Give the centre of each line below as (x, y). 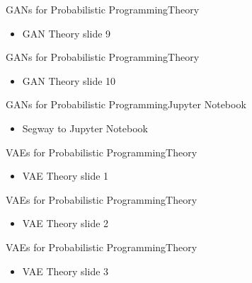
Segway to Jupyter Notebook (85, 128)
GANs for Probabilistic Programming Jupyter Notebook (126, 104)
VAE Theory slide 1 (65, 176)
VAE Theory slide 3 (65, 271)
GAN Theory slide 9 (67, 33)
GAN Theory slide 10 (69, 80)
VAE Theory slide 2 (65, 223)
